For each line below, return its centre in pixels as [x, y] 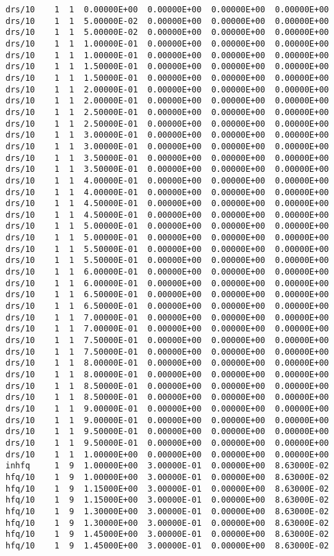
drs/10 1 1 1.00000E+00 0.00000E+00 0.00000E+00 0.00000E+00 [167, 454]
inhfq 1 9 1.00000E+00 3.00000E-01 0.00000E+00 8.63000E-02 [167, 466]
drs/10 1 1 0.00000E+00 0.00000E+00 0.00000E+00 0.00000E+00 [167, 10]
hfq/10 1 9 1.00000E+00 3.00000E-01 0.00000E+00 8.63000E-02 [167, 477]
